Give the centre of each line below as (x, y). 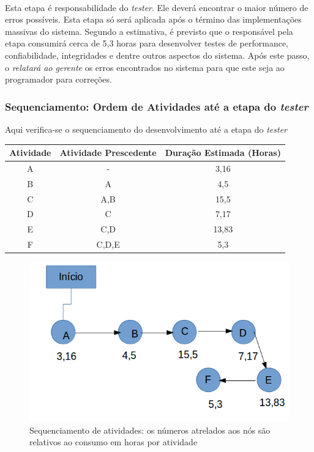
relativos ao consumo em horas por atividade (114, 442)
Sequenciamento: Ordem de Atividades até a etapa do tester (157, 106)
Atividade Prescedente (108, 153)
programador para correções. (58, 79)
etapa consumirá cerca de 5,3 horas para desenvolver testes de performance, (147, 43)
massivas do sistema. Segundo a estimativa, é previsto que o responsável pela (149, 31)
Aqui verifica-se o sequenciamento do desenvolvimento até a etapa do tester (146, 129)
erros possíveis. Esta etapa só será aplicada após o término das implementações (153, 19)
